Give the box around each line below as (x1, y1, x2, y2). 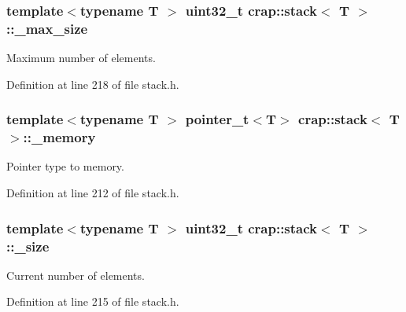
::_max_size (6, 18, 88, 38)
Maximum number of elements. (6, 50, 156, 66)
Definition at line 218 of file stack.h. (6, 75, 179, 92)
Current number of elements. (6, 266, 145, 283)
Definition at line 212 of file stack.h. (6, 185, 179, 201)
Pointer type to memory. (6, 158, 124, 174)
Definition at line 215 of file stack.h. (6, 293, 179, 310)
